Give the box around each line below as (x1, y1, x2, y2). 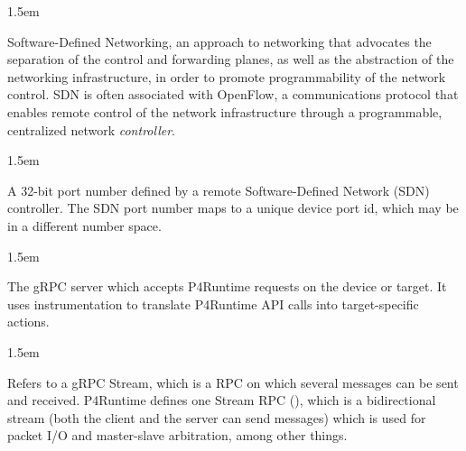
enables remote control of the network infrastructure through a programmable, (7, 102, 443, 121)
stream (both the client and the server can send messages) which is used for (7, 408, 426, 427)
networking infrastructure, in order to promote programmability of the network (7, 67, 446, 86)
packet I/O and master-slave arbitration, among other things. (7, 426, 348, 445)
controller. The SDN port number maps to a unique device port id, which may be (7, 198, 459, 217)
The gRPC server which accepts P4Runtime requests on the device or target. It (7, 277, 447, 296)
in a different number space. (7, 216, 162, 235)
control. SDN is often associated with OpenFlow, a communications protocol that (7, 85, 459, 104)
